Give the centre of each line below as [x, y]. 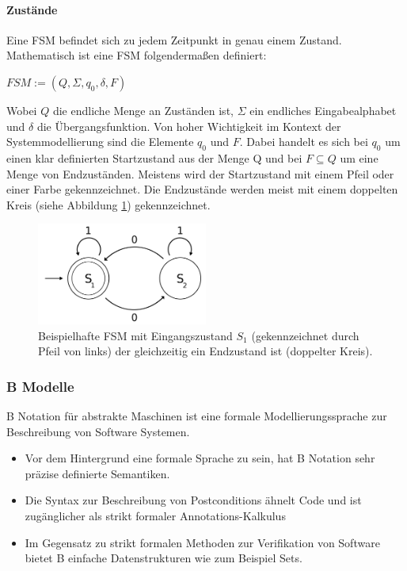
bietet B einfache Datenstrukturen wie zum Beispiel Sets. [164, 558]
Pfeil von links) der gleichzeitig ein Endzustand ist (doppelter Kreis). [205, 351]
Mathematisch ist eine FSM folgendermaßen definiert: [137, 55]
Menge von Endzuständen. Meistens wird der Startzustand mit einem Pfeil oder [200, 173]
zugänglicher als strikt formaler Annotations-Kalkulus [155, 516]
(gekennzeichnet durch [305, 335]
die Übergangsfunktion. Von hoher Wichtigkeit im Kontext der [189, 126]
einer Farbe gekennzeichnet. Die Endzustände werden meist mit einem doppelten [202, 189]
